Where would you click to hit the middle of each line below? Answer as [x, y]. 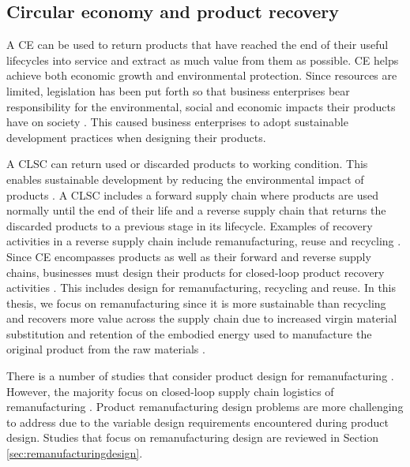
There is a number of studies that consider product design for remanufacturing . [200, 376]
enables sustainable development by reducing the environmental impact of [185, 179]
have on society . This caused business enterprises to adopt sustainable [177, 122]
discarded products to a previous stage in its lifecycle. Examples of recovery [190, 225]
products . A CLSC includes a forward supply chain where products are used [193, 194]
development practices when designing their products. [136, 137]
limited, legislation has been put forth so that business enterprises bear [178, 90]
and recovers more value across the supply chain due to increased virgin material [202, 318]
